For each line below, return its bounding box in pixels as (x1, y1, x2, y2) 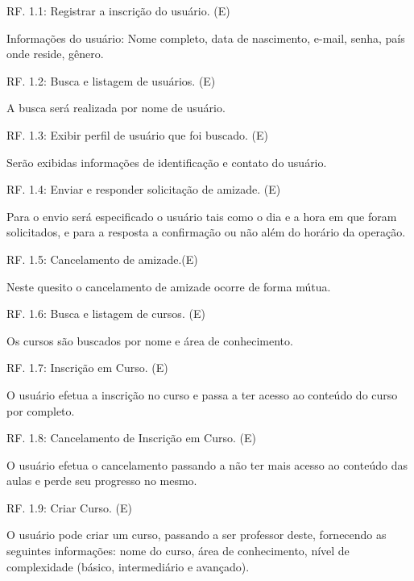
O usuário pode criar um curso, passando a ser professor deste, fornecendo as (6, 526, 387, 543)
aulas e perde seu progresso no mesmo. (6, 472, 197, 489)
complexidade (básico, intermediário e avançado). (6, 558, 250, 575)
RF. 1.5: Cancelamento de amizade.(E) (6, 250, 198, 267)
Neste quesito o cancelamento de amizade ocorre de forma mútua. (6, 278, 331, 295)
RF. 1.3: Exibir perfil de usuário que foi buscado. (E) (6, 126, 269, 143)
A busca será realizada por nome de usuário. (6, 99, 226, 116)
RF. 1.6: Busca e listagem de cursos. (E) (6, 305, 205, 322)
